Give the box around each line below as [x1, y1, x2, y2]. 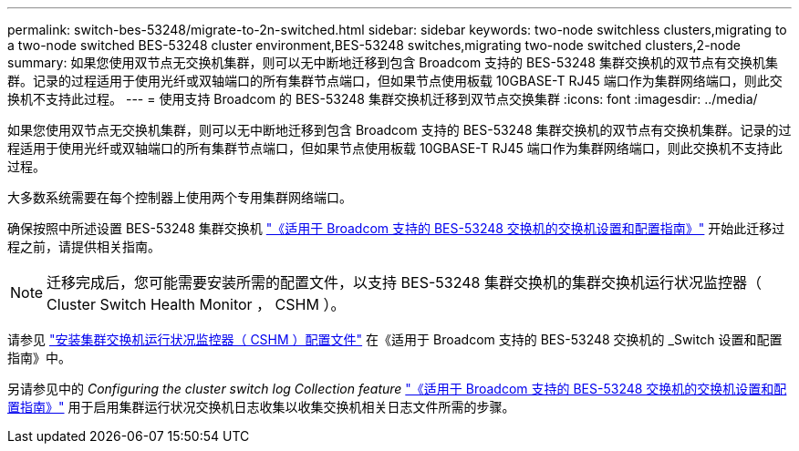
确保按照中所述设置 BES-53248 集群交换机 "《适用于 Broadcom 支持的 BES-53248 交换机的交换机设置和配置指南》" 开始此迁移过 [7, 220, 785, 236]
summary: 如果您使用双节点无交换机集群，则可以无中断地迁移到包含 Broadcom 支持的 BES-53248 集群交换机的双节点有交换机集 [7, 55, 778, 70]
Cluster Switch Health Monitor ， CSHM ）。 [47, 295, 346, 313]
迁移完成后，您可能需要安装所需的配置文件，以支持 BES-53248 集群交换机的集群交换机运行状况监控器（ [47, 273, 762, 292]
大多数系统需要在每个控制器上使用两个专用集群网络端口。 [7, 190, 352, 205]
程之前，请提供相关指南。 [7, 239, 161, 254]
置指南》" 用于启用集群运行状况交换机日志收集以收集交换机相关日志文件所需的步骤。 [7, 399, 515, 415]
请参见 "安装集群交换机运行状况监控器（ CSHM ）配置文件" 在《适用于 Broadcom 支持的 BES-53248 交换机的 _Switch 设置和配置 [7, 332, 783, 347]
